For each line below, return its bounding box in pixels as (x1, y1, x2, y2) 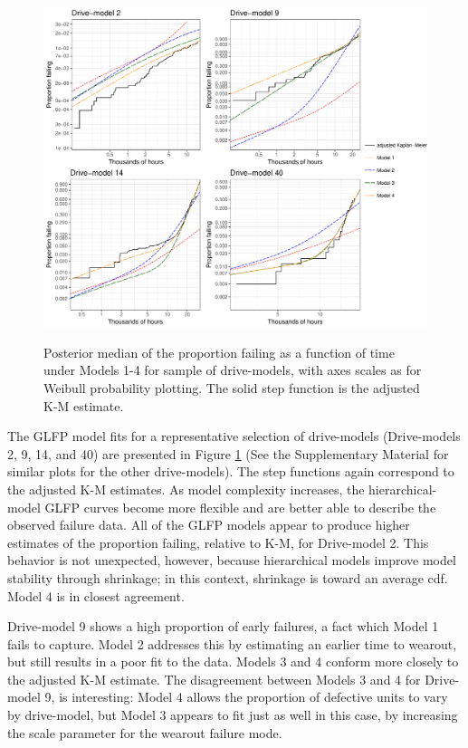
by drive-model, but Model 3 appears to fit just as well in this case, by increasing (7, 705, 458, 724)
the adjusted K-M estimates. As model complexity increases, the (7, 479, 365, 498)
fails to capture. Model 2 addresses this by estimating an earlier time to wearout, (7, 634, 457, 653)
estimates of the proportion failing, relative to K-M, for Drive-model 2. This (7, 532, 429, 551)
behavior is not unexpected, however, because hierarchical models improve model (7, 551, 456, 570)
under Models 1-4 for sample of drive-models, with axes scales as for (43, 360, 422, 379)
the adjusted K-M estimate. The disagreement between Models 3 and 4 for (7, 669, 421, 688)
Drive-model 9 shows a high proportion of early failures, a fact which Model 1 (7, 617, 439, 636)
